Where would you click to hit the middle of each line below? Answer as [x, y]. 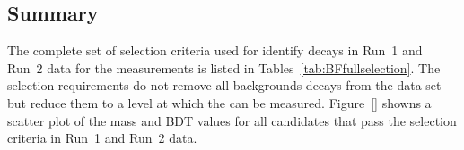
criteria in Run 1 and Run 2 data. [102, 138]
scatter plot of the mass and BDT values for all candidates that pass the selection [232, 120]
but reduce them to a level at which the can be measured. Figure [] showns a [219, 102]
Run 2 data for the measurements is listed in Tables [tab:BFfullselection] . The [224, 67]
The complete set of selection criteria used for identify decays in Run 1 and [215, 50]
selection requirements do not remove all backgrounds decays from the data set [224, 85]
